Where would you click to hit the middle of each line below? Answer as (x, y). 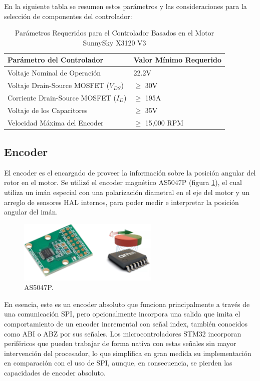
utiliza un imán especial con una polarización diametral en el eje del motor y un (127, 192)
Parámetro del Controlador (56, 60)
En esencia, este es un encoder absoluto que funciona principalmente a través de (127, 304)
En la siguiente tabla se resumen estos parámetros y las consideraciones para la (125, 6)
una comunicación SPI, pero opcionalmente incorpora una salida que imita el (122, 314)
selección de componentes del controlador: (68, 16)
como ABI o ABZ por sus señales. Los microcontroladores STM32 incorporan (123, 333)
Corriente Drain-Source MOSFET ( (62, 97)
